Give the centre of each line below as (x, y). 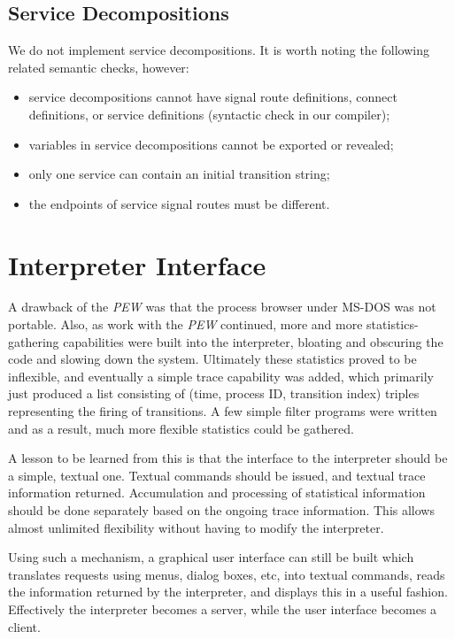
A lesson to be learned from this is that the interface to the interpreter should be (228, 458)
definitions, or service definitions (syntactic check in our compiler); (209, 114)
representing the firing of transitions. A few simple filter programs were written (223, 411)
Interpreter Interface (137, 264)
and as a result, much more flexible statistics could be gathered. (181, 428)
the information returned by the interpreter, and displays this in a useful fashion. (228, 592)
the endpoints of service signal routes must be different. (179, 203)
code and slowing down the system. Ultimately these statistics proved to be (212, 359)
